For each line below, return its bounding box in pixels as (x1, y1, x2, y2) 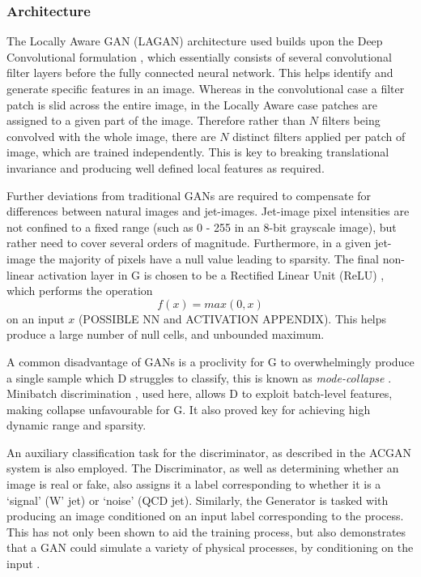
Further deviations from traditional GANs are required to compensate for (6, 186, 372, 203)
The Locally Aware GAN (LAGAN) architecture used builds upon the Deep (6, 32, 383, 49)
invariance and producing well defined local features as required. (6, 159, 325, 176)
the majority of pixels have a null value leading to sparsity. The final (39, 250, 379, 267)
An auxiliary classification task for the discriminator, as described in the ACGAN (6, 443, 412, 460)
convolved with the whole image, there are (6, 127, 216, 144)
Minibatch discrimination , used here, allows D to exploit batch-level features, (6, 385, 393, 402)
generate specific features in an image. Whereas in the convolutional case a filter (6, 80, 405, 96)
